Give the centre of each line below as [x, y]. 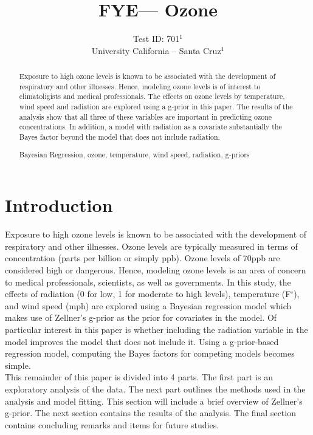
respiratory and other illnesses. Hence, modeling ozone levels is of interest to [140, 86]
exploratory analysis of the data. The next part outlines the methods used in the [155, 389]
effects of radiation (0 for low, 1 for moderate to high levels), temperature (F [148, 294]
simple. [18, 365]
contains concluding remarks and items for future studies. [112, 424]
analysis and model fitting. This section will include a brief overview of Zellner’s [154, 401]
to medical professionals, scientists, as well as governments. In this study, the [148, 282]
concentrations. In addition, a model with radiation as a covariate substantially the [150, 127]
